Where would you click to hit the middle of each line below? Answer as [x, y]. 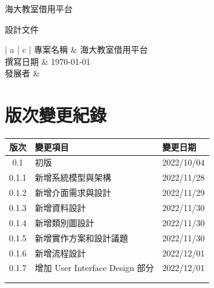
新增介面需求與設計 [73, 193]
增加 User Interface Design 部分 [94, 268]
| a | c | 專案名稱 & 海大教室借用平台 [76, 49]
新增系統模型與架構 [73, 177]
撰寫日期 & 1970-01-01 [48, 61]
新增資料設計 [60, 207]
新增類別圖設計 [64, 222]
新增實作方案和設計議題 [81, 237]
